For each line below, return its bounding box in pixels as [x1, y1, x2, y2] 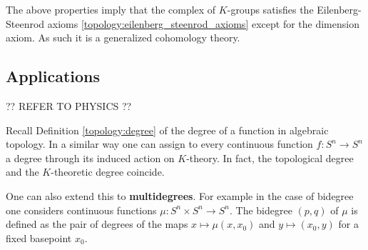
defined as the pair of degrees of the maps [6, 216, 188, 231]
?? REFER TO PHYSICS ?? [6, 98, 132, 113]
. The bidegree [229, 202, 292, 217]
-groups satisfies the [227, 2, 314, 16]
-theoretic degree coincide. [51, 164, 165, 179]
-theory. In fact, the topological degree [186, 150, 354, 165]
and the [6, 164, 39, 179]
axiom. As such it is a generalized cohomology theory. [6, 30, 240, 45]
